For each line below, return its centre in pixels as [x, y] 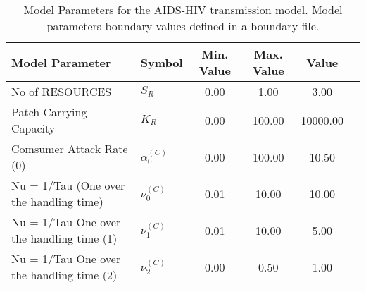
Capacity [33, 128]
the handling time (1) [64, 238]
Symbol [162, 62]
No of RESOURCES [62, 91]
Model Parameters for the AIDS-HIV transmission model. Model [183, 10]
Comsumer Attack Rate [70, 148]
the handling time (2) [64, 275]
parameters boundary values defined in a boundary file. [183, 26]
